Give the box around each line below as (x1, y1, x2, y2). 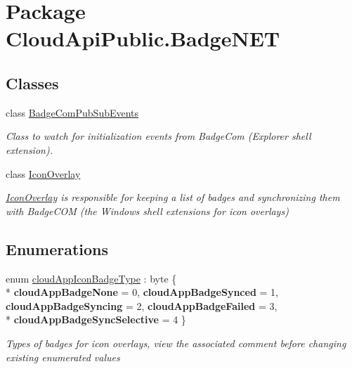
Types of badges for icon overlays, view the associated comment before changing (6, 335, 346, 350)
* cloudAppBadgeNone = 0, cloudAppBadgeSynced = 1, (6, 285, 278, 299)
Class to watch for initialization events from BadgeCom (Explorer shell (6, 129, 311, 143)
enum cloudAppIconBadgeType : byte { (6, 271, 177, 285)
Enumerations (6, 238, 109, 259)
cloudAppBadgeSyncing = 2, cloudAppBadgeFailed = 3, (6, 298, 278, 313)
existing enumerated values (6, 349, 120, 364)
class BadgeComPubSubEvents (6, 105, 139, 119)
